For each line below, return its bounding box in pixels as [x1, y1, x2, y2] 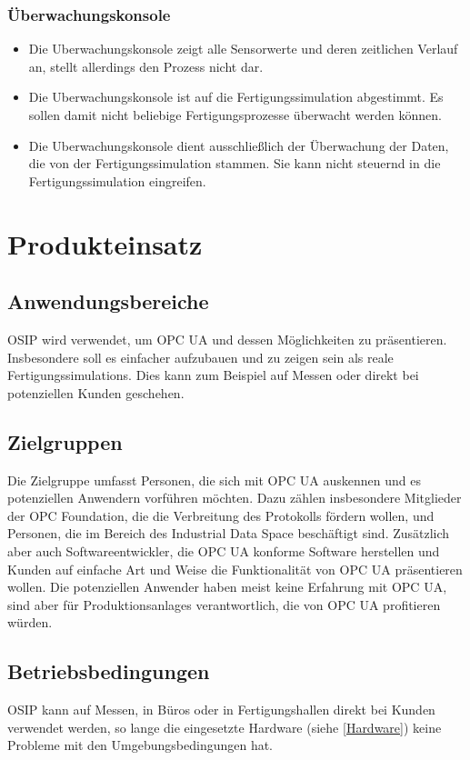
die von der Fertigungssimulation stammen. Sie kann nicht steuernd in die [28, 154, 441, 173]
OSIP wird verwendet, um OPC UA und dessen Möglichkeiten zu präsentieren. [7, 329, 447, 348]
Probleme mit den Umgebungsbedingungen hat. [7, 735, 274, 755]
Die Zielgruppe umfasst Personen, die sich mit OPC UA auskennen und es [7, 470, 421, 489]
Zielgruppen [7, 427, 123, 455]
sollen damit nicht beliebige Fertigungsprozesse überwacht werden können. [28, 105, 442, 124]
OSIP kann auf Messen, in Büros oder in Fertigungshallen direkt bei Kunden [7, 700, 435, 719]
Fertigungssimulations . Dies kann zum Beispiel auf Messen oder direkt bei [7, 365, 419, 385]
